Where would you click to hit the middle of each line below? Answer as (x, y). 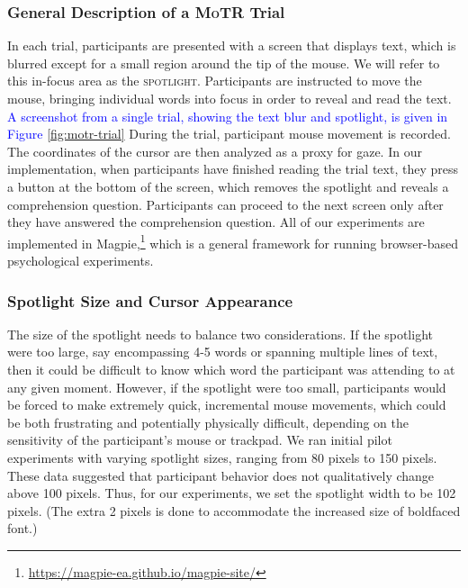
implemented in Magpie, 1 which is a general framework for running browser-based (233, 241)
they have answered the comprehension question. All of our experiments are (216, 222)
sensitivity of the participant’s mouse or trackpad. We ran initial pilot (200, 440)
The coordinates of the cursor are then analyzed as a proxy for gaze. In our (215, 151)
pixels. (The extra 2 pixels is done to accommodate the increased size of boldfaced (234, 510)
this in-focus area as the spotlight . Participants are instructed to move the (215, 81)
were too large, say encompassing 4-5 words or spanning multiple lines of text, (223, 352)
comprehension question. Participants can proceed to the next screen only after (225, 204)
